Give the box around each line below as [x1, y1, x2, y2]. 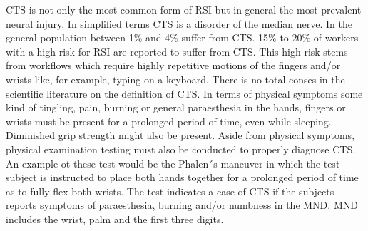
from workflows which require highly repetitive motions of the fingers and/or [6, 58, 341, 73]
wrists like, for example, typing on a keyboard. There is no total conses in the [6, 71, 345, 86]
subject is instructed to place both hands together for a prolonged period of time [6, 170, 359, 185]
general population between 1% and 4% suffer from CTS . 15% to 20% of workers [6, 30, 359, 45]
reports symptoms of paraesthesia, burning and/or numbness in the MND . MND [6, 197, 358, 212]
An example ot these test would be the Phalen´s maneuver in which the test [6, 155, 340, 170]
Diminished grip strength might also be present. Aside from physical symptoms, [6, 128, 355, 143]
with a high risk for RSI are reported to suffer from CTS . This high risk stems [6, 43, 348, 58]
